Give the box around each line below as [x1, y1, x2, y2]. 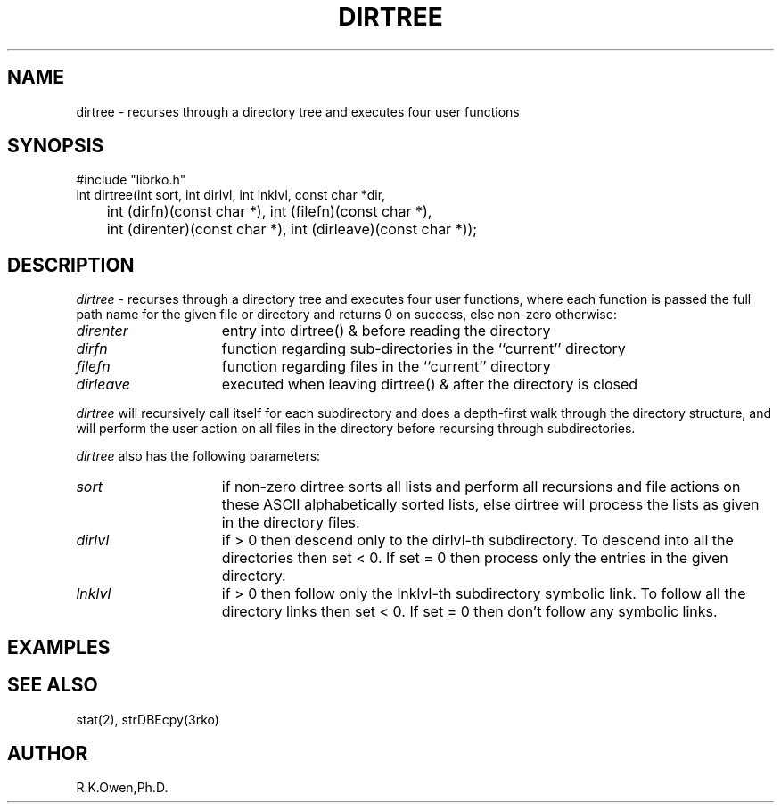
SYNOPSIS [7, 135, 104, 158]
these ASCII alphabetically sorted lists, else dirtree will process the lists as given [221, 495, 760, 514]
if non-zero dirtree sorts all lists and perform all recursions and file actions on [221, 478, 741, 496]
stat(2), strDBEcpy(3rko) [76, 711, 219, 727]
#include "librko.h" [76, 172, 186, 188]
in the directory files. [221, 513, 360, 532]
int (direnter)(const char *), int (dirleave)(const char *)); [106, 220, 478, 239]
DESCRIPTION [7, 253, 135, 276]
